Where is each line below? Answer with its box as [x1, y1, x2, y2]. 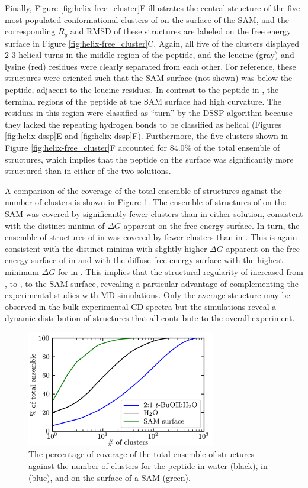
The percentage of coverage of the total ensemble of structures [28, 448, 255, 460]
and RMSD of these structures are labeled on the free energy [70, 25, 291, 37]
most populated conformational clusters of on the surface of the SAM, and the [5, 13, 289, 25]
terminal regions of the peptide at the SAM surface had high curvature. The [5, 95, 282, 107]
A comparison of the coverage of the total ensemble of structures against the [5, 184, 282, 196]
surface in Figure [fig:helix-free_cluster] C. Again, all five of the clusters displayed [5, 37, 300, 49]
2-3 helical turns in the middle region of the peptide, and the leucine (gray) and [5, 49, 294, 61]
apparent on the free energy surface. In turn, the [123, 219, 300, 231]
